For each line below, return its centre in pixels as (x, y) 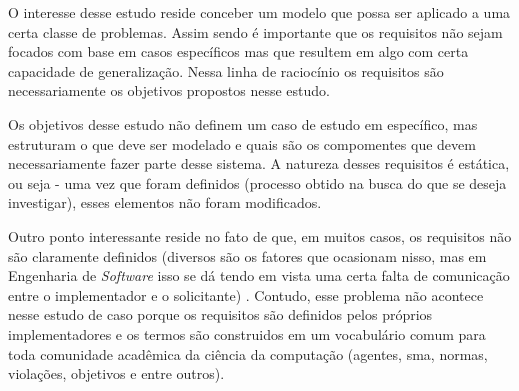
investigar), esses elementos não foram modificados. (165, 202)
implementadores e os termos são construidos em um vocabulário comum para (247, 333)
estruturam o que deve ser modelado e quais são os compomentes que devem (242, 143)
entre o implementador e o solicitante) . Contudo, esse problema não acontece (246, 294)
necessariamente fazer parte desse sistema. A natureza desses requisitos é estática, (259, 163)
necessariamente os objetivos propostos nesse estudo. (169, 90)
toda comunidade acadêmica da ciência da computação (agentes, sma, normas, (248, 353)
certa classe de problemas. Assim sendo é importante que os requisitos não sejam (255, 31)
